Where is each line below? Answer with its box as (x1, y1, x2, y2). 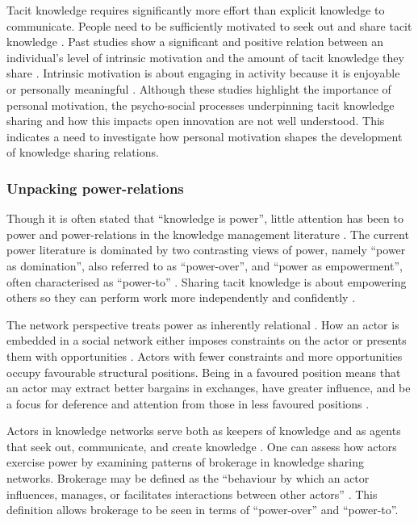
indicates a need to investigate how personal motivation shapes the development (6, 128, 403, 144)
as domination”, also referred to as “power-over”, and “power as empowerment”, (6, 257, 403, 274)
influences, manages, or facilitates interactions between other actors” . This (6, 485, 378, 502)
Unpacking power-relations (6, 178, 184, 198)
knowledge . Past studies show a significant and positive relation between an (6, 33, 383, 50)
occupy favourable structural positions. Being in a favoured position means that (6, 363, 401, 380)
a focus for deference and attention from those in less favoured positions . (6, 395, 370, 412)
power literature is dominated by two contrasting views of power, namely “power (6, 241, 406, 258)
